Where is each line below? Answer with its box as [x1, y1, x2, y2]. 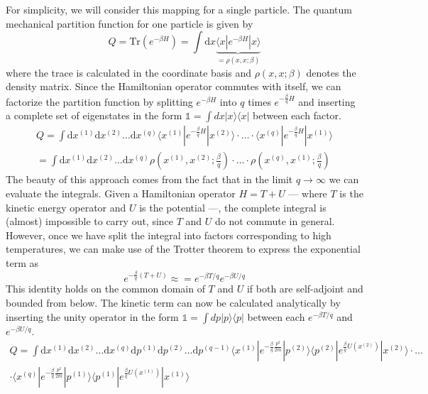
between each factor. [253, 108, 341, 123]
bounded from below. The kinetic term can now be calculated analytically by [6, 295, 341, 310]
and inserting [298, 94, 356, 109]
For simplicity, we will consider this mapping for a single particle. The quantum [6, 2, 352, 16]
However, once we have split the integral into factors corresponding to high [6, 227, 331, 242]
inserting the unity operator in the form [6, 309, 179, 324]
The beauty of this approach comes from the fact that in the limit [6, 172, 293, 187]
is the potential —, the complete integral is [139, 199, 327, 214]
